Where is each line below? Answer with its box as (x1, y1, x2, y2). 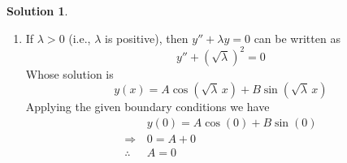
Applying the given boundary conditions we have (25, 98, 270, 115)
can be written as (254, 29, 340, 46)
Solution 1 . (7, 2, 68, 19)
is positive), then (105, 29, 189, 46)
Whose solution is (25, 65, 114, 82)
